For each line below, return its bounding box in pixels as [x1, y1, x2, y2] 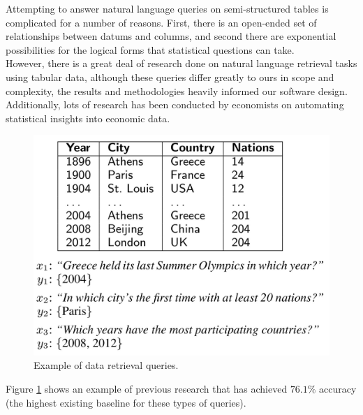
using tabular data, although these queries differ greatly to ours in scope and [6, 69, 334, 84]
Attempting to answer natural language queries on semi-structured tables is [6, 1, 329, 15]
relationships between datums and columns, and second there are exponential [6, 29, 336, 43]
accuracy [319, 381, 357, 396]
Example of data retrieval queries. [34, 358, 179, 372]
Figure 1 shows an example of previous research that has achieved [6, 381, 288, 396]
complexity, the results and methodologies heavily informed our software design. [6, 83, 348, 98]
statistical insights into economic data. [6, 110, 170, 125]
